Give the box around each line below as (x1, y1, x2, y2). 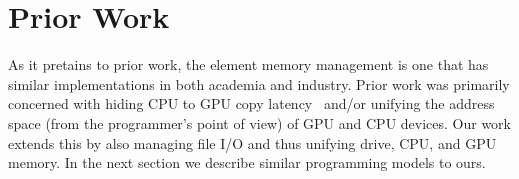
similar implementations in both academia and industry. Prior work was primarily (8, 73, 510, 94)
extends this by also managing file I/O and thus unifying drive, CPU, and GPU (8, 132, 497, 153)
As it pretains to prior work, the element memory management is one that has (8, 54, 489, 75)
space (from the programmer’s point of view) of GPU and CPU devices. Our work (8, 112, 512, 133)
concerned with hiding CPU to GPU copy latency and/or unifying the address (8, 93, 495, 114)
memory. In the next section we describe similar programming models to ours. (8, 152, 486, 173)
